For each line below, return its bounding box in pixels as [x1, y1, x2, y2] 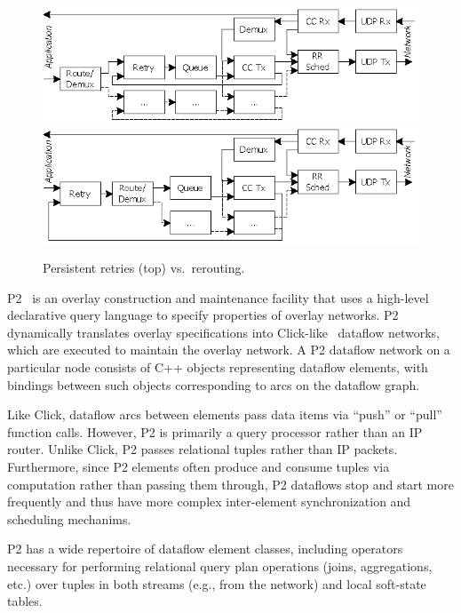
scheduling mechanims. [7, 509, 131, 528]
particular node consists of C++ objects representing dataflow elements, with [7, 358, 428, 377]
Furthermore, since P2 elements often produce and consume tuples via [7, 458, 390, 476]
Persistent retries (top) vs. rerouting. [43, 259, 245, 277]
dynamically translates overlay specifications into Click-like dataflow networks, [7, 322, 441, 341]
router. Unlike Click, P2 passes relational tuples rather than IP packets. [7, 440, 398, 458]
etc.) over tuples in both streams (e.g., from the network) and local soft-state [7, 574, 426, 593]
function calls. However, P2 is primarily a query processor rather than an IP [7, 422, 423, 441]
